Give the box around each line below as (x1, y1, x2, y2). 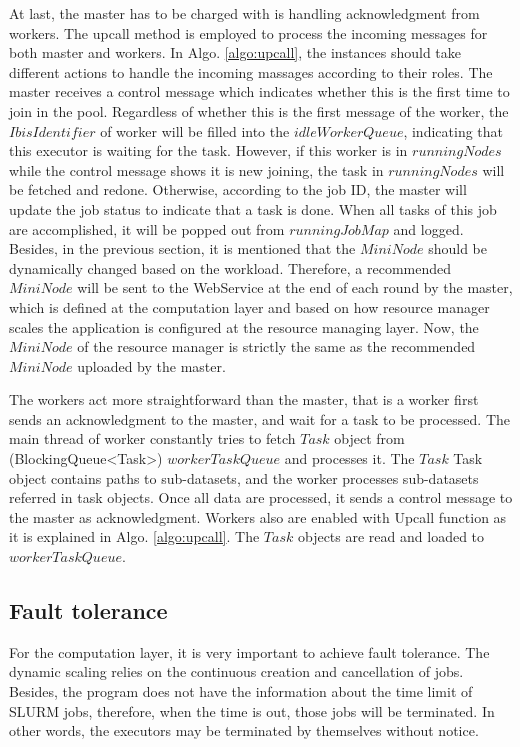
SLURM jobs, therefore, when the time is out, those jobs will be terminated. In (9, 700, 495, 721)
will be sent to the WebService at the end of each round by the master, (77, 277, 513, 298)
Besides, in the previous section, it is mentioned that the (9, 238, 356, 259)
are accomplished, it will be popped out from (9, 218, 285, 239)
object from (334, 428, 405, 449)
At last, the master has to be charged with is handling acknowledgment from (9, 3, 480, 23)
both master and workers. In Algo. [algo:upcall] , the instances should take (9, 42, 462, 63)
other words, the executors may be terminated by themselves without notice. (9, 720, 479, 741)
